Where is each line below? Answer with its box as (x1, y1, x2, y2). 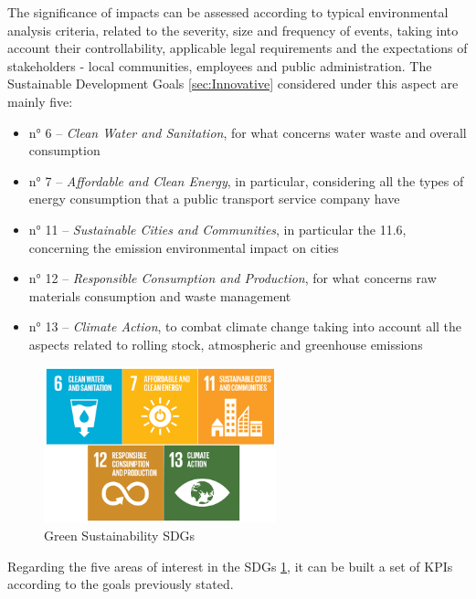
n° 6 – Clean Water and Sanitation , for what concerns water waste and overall (28, 122, 467, 142)
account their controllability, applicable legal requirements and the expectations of (7, 38, 468, 58)
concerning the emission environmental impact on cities (28, 237, 339, 257)
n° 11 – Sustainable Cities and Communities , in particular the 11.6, (28, 219, 407, 238)
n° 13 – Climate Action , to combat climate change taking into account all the (28, 317, 462, 336)
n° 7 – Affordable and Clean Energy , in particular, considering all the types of (28, 171, 464, 190)
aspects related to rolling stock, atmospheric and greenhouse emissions (28, 334, 423, 353)
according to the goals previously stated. (7, 574, 234, 594)
